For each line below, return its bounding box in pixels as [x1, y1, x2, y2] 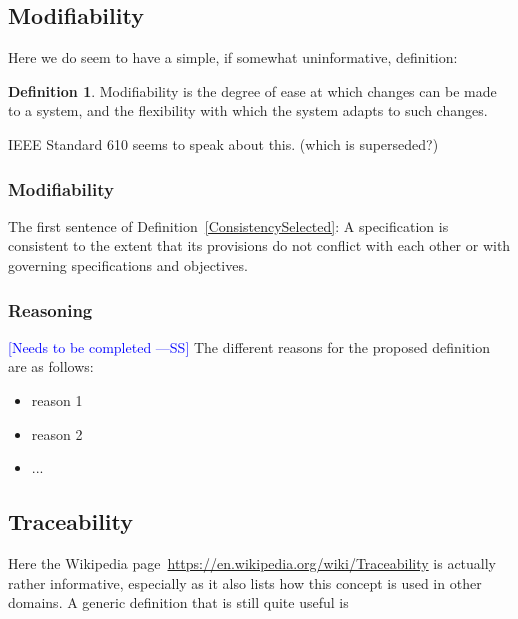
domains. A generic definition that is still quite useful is [8, 592, 349, 613]
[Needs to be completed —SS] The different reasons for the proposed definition [8, 336, 490, 357]
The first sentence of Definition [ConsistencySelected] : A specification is [8, 215, 449, 236]
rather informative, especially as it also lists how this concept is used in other [8, 572, 482, 593]
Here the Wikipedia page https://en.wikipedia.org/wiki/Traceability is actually [8, 552, 497, 573]
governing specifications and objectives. [8, 254, 248, 275]
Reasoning [8, 297, 93, 322]
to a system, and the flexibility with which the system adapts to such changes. [8, 100, 488, 121]
